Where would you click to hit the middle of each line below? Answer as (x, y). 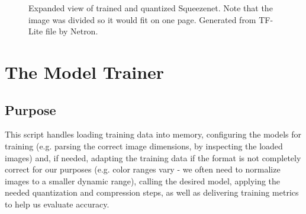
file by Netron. (72, 31)
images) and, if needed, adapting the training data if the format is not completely (153, 157)
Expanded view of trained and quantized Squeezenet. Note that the (151, 8)
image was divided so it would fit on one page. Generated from (142, 19)
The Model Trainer (85, 71)
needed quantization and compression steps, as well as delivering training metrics (152, 192)
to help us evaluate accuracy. (57, 204)
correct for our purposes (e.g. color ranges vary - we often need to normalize (143, 169)
